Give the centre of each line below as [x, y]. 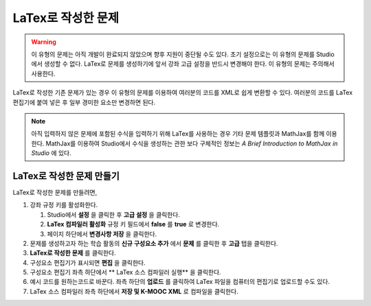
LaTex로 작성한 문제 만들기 [66, 176]
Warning [44, 42]
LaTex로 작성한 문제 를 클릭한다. [73, 253]
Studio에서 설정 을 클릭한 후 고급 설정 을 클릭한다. [113, 214]
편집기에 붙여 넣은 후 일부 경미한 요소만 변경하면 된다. [84, 102]
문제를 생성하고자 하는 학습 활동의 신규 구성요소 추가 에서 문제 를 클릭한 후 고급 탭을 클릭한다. [154, 243]
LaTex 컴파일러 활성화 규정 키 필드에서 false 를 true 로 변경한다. [133, 224]
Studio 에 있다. [51, 153]
